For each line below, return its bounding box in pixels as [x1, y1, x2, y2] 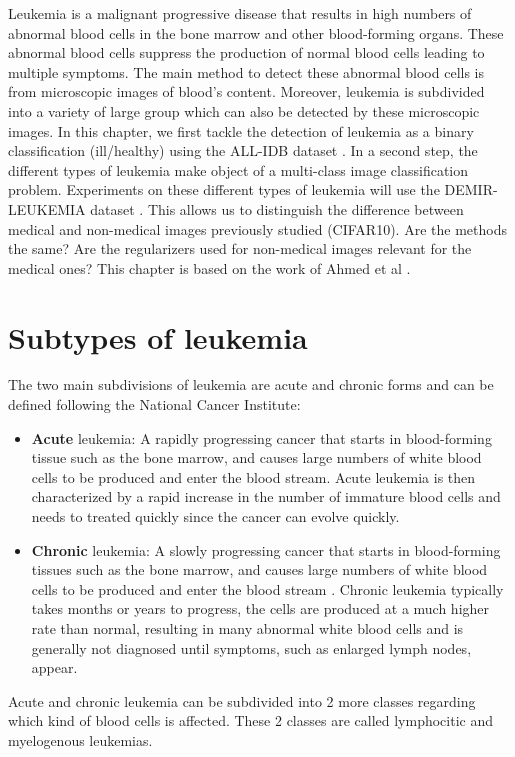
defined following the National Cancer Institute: [8, 394, 301, 415]
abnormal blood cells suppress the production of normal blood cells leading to [8, 42, 485, 63]
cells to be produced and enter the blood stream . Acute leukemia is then [31, 466, 476, 487]
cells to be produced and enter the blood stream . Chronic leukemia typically [31, 578, 504, 599]
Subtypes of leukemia [8, 316, 308, 357]
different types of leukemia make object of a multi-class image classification [8, 159, 469, 180]
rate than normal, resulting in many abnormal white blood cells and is [31, 617, 464, 638]
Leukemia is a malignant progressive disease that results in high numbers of [8, 3, 472, 23]
